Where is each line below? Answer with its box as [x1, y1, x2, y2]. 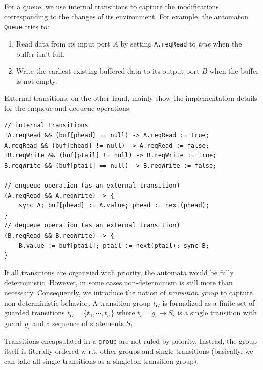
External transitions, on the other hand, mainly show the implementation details [4, 92, 257, 103]
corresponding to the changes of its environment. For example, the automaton [4, 11, 248, 21]
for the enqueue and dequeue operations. [4, 102, 131, 113]
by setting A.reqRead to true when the [120, 38, 242, 49]
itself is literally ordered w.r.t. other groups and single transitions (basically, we [4, 345, 253, 356]
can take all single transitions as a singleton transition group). [4, 356, 199, 366]
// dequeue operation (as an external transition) [4, 222, 180, 229]
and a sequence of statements [32, 317, 124, 328]
